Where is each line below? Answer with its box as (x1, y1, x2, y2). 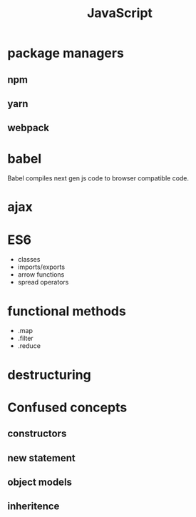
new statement (7, 451, 76, 464)
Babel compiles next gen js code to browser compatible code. (7, 174, 190, 183)
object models (7, 476, 73, 488)
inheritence (7, 501, 60, 513)
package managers (7, 45, 125, 61)
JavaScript (86, 5, 153, 21)
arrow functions (17, 270, 65, 279)
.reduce (17, 342, 41, 350)
